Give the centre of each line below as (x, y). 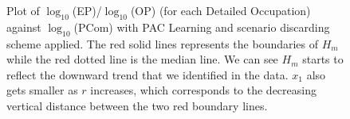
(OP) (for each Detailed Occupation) (220, 10)
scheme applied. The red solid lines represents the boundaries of (163, 43)
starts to (323, 59)
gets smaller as (42, 90)
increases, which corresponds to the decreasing (203, 90)
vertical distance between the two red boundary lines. (137, 105)
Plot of (23, 10)
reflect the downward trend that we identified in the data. (147, 74)
